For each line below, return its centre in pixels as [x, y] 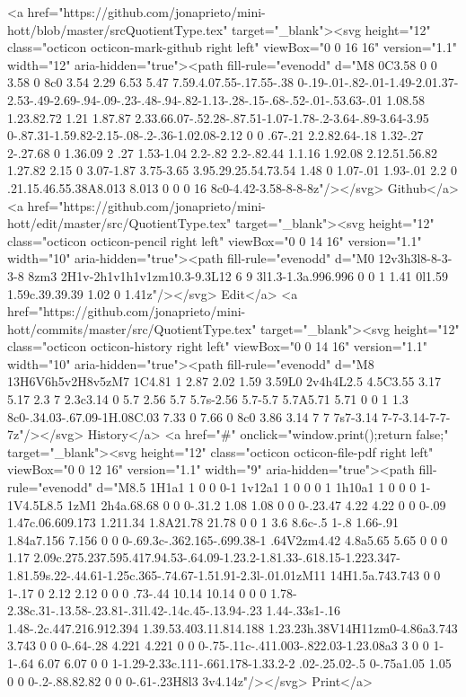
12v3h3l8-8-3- [415, 258]
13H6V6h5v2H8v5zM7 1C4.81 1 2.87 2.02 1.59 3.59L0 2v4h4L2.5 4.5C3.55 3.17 [224, 381]
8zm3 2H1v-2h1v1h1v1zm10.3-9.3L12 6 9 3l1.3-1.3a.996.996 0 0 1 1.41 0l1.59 [238, 275]
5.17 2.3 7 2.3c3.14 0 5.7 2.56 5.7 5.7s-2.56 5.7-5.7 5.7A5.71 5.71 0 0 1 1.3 [208, 399]
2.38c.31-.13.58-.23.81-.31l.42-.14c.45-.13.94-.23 [135, 610]
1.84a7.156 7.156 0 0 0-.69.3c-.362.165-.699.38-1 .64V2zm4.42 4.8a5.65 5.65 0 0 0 [228, 539]
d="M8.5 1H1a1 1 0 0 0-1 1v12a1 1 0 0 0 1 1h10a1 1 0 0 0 [256, 487]
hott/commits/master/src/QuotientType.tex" [132, 328]
